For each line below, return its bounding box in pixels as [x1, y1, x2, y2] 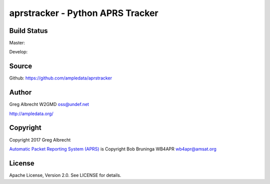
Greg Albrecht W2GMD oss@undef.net [9, 101, 89, 107]
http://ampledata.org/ [9, 110, 53, 116]
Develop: [9, 49, 28, 55]
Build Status [9, 26, 48, 35]
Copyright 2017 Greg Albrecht [9, 136, 71, 142]
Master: [9, 40, 25, 46]
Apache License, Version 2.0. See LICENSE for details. [9, 172, 121, 178]
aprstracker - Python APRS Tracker [9, 7, 158, 18]
